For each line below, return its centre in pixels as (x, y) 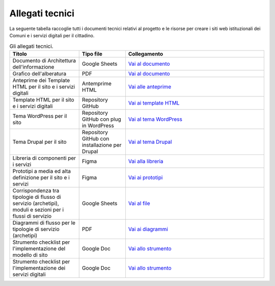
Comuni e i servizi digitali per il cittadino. (52, 35)
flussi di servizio (32, 216)
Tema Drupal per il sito (39, 142)
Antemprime (97, 83)
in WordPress (98, 125)
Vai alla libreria (146, 161)
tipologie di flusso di (37, 197)
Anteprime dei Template (41, 80)
